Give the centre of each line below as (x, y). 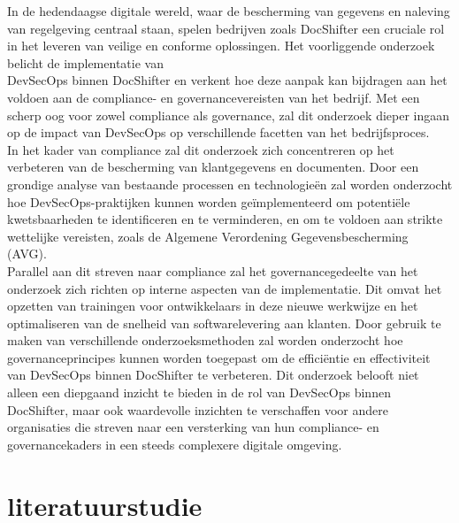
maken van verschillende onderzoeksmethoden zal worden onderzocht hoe (205, 340)
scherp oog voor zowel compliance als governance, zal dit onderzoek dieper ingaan (229, 115)
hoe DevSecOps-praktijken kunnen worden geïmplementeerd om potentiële (209, 201)
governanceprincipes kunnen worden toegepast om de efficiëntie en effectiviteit (219, 357)
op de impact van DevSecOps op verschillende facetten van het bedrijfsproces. (218, 132)
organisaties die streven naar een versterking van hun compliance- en (193, 427)
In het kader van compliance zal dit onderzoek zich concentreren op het (201, 149)
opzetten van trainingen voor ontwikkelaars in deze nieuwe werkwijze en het (213, 306)
